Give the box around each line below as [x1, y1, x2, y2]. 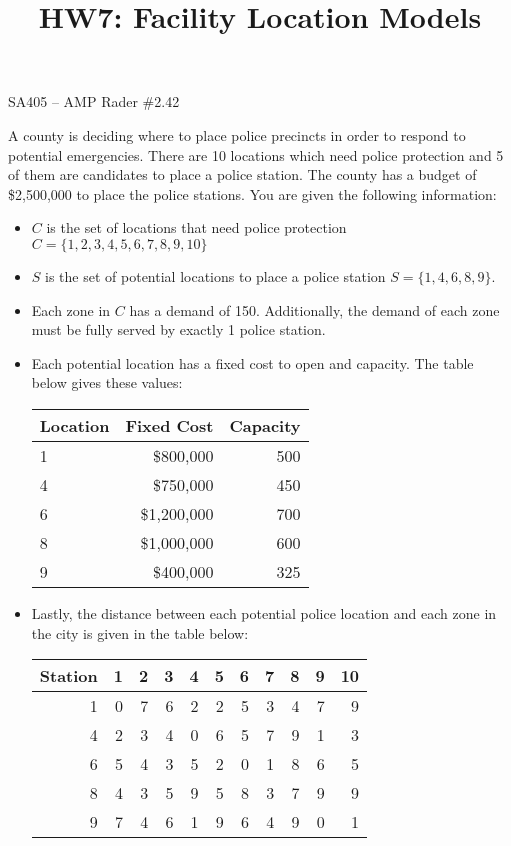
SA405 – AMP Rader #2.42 [8, 91, 180, 112]
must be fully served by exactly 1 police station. [31, 319, 326, 340]
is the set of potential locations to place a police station [45, 265, 386, 286]
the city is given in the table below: [31, 622, 249, 643]
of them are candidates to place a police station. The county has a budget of [8, 164, 477, 185]
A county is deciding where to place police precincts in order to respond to [8, 124, 466, 145]
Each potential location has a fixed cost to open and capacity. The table [31, 352, 474, 373]
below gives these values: [31, 372, 183, 393]
